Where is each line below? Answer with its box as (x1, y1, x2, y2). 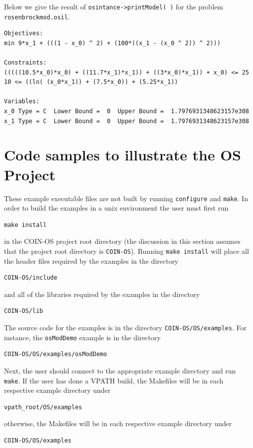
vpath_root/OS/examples (4, 403, 82, 411)
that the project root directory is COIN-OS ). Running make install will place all (4, 246, 249, 256)
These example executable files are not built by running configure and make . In (4, 193, 248, 203)
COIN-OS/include (4, 274, 58, 282)
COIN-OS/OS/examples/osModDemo (4, 351, 107, 358)
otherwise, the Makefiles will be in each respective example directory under (4, 418, 232, 429)
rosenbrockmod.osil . (4, 11, 70, 21)
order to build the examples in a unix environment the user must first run (4, 203, 229, 213)
